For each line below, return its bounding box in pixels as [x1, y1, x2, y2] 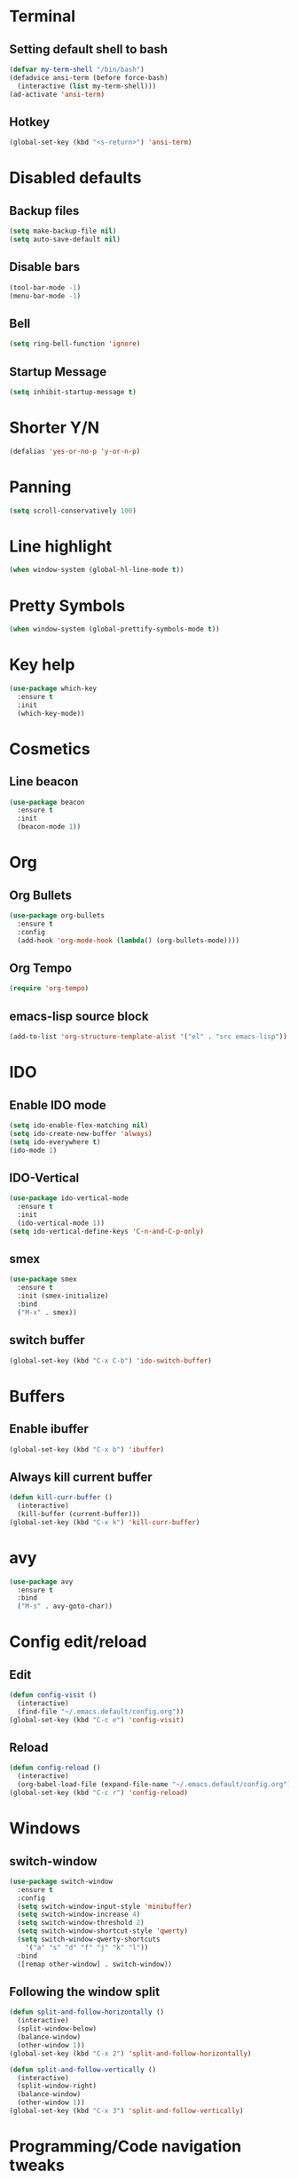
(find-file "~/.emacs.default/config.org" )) [17, 1707, 184, 1716]
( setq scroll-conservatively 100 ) [9, 506, 137, 515]
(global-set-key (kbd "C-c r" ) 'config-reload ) [9, 1788, 189, 1798]
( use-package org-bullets [9, 911, 105, 920]
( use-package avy [9, 1577, 74, 1586]
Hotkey [9, 114, 51, 130]
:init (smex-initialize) [17, 1292, 109, 1300]
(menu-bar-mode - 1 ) [9, 291, 82, 300]
